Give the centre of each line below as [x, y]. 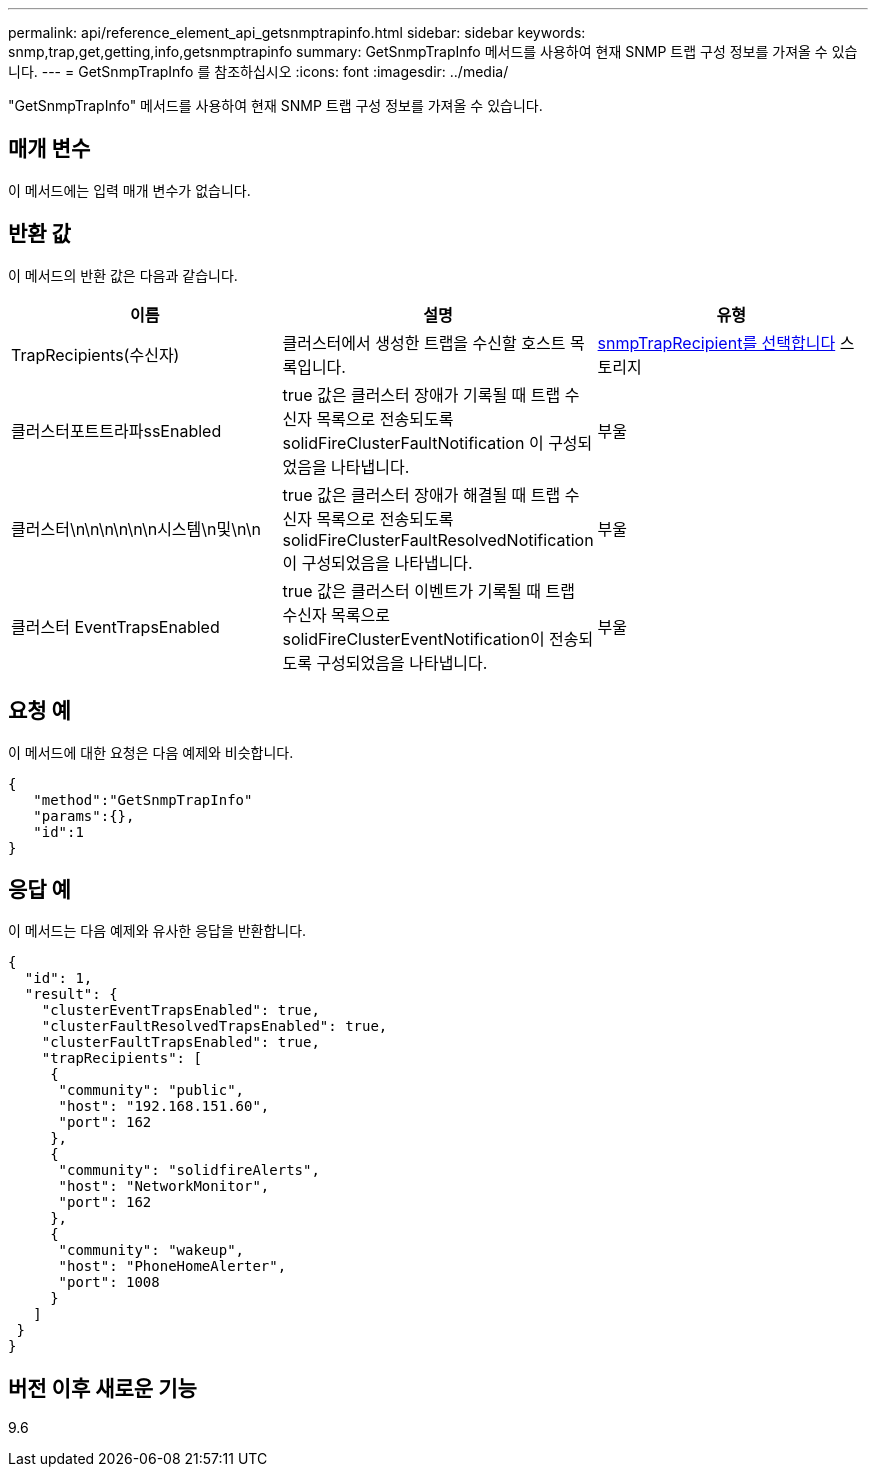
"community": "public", [151, 1090]
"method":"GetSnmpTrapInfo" [143, 799]
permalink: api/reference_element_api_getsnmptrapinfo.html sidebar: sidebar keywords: [297, 32]
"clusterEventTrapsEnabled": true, [180, 1010]
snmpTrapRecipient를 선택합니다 [716, 342]
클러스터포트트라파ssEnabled [116, 430]
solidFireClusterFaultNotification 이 [413, 442]
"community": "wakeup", [151, 1250]
